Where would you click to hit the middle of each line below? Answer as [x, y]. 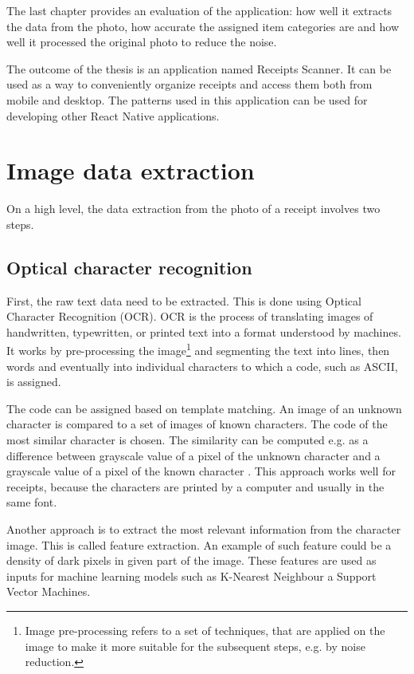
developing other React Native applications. [113, 115]
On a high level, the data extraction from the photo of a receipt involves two [193, 209]
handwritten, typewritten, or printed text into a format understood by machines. [204, 331]
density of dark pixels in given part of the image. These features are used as [191, 560]
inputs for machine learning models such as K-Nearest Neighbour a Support [191, 575]
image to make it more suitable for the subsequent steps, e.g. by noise [195, 646]
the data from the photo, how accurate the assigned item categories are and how [203, 26]
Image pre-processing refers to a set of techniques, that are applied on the [205, 631]
